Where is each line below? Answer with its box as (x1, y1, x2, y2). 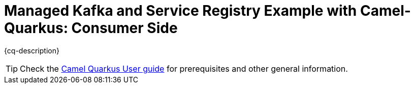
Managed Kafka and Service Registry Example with (4, 2, 357, 19)
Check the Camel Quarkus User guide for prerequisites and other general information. (20, 63, 348, 74)
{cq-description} (4, 46, 59, 55)
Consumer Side (71, 19, 178, 37)
